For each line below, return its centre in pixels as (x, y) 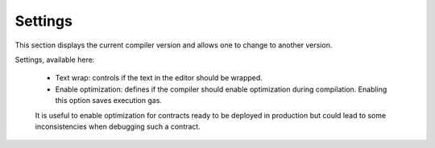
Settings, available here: (55, 60)
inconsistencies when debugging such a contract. (118, 126)
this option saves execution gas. (109, 101)
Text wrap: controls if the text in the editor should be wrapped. (159, 78)
